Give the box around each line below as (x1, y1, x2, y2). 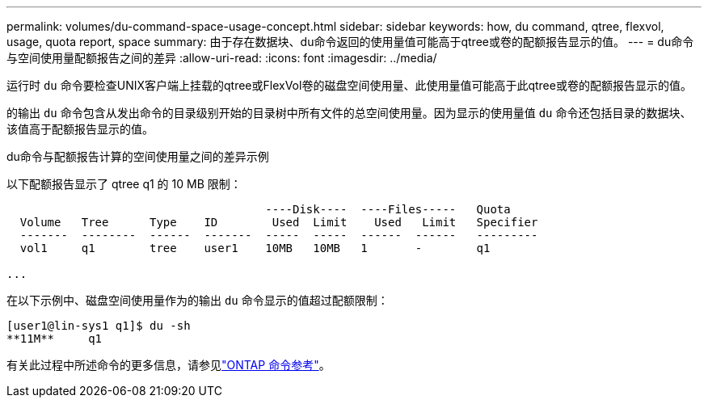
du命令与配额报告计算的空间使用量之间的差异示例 (6, 149, 269, 163)
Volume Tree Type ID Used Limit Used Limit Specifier (19, 216, 538, 229)
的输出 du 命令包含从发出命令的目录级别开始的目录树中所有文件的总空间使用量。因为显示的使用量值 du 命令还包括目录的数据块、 (6, 106, 692, 120)
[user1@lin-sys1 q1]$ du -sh (6, 319, 191, 332)
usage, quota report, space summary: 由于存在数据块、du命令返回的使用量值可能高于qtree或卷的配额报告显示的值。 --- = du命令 (6, 35, 694, 48)
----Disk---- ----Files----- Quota (265, 203, 511, 216)
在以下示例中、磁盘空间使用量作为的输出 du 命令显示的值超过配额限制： (6, 293, 389, 307)
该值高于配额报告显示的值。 (6, 122, 154, 136)
